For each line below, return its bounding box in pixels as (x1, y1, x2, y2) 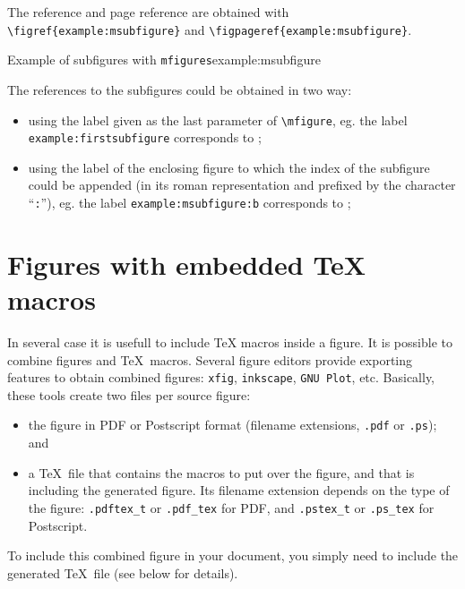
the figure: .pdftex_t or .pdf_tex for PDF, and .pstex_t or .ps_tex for (28, 498, 435, 516)
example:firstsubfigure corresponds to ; (28, 128, 262, 147)
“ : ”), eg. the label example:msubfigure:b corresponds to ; (28, 193, 351, 211)
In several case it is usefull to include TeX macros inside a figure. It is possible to (7, 332, 452, 351)
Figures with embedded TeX (7, 245, 366, 282)
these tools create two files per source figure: (7, 385, 251, 404)
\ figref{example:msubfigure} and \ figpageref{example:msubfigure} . (7, 20, 412, 38)
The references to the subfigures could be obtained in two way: (7, 80, 352, 98)
